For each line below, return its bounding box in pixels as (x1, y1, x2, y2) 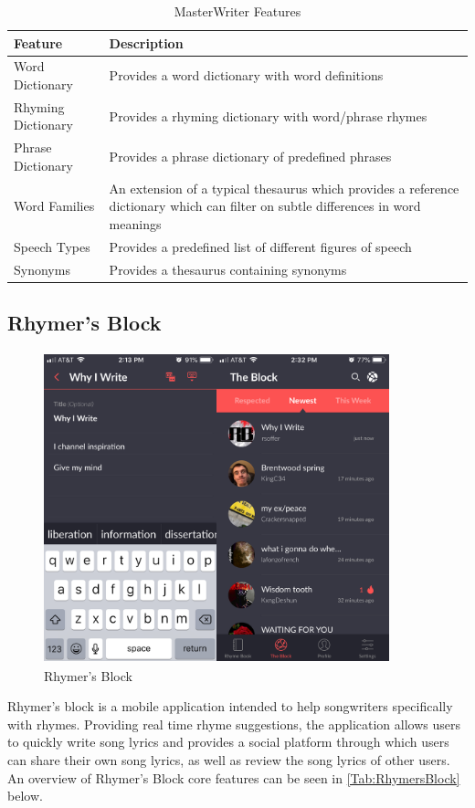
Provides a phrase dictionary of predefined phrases (109, 147, 392, 166)
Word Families (14, 196, 95, 215)
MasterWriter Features (174, 2, 301, 20)
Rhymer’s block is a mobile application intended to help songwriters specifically (7, 697, 453, 716)
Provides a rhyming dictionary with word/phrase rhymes (109, 106, 427, 125)
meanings (109, 214, 162, 233)
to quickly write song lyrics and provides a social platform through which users (7, 732, 449, 751)
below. (7, 786, 43, 805)
